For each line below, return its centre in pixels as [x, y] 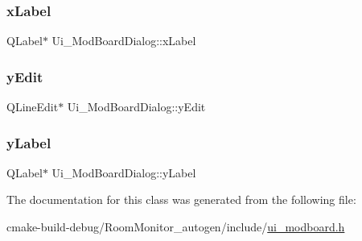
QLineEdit [33, 107]
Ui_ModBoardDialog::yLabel [124, 172]
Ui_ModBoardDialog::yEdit [136, 107]
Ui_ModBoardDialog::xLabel [124, 41]
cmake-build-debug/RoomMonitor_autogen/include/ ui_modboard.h [176, 227]
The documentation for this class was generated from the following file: [181, 199]
